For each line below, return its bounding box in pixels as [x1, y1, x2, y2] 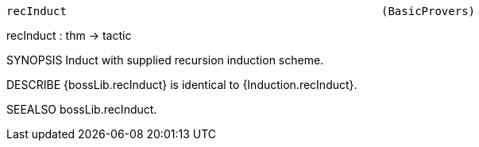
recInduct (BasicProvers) [6, 5, 476, 17]
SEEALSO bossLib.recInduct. [6, 103, 157, 116]
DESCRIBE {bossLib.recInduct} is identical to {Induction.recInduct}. [6, 78, 357, 91]
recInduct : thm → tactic [6, 29, 132, 42]
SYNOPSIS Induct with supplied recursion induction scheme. [6, 53, 324, 67]
